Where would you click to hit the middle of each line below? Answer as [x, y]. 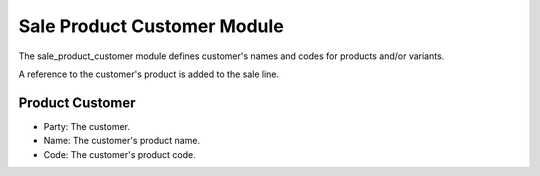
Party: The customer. [86, 126]
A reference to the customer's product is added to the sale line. [149, 74]
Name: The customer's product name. [121, 141]
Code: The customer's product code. [119, 154]
